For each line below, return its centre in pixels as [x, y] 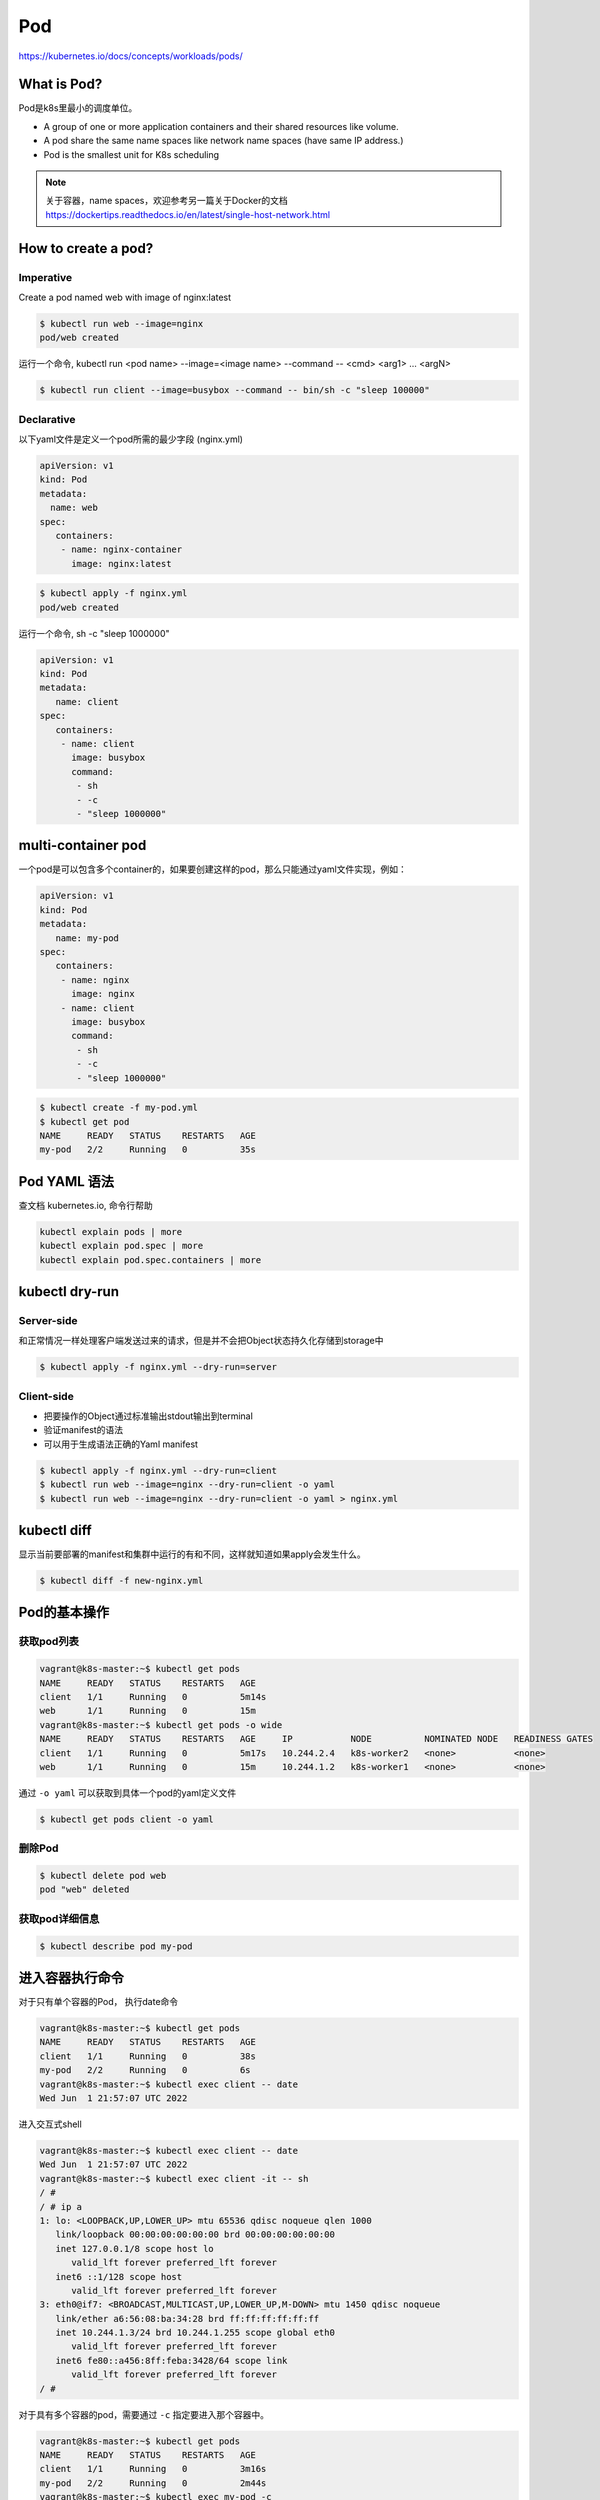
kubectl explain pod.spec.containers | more [150, 1259]
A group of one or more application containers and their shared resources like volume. [221, 126]
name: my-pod [87, 938]
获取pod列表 [49, 1642]
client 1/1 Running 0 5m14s [153, 1696]
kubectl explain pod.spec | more [121, 1246]
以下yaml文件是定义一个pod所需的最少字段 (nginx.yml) [131, 439]
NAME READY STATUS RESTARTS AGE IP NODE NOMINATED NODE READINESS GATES [316, 1739]
